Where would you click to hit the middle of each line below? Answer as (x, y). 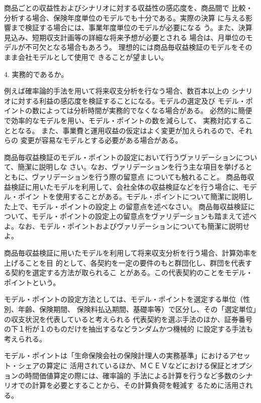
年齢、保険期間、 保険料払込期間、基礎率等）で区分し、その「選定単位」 (137, 309)
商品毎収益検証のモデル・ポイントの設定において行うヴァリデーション (120, 157)
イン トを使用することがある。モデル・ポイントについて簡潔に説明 (135, 196)
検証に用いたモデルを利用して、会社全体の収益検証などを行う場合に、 (127, 186)
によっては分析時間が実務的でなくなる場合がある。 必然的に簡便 (146, 110)
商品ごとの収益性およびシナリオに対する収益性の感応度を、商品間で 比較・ (128, 8)
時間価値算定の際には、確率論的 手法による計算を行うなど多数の (132, 375)
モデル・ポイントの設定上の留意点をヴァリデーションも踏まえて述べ (144, 216)
